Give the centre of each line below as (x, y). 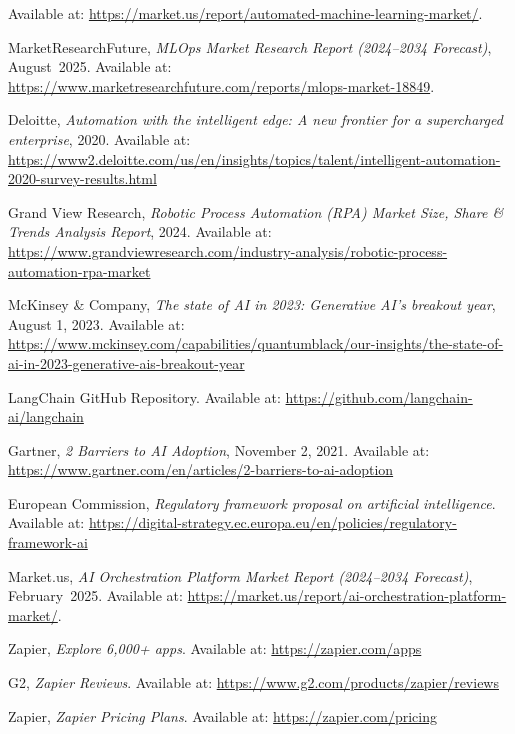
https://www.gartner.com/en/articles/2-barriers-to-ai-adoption (201, 469)
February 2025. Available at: (95, 595)
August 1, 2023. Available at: (96, 323)
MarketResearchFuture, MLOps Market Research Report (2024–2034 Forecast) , (250, 46)
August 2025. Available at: (90, 66)
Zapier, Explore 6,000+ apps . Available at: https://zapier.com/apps (215, 648)
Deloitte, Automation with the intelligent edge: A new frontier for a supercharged (255, 119)
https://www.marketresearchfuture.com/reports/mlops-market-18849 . (221, 85)
